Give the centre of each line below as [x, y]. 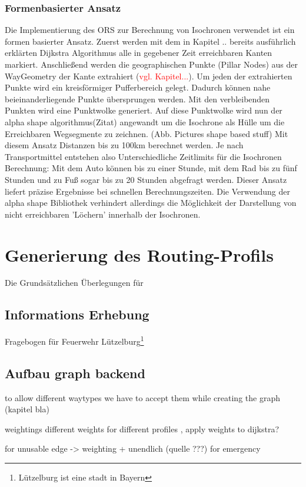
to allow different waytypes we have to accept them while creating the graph [142, 397]
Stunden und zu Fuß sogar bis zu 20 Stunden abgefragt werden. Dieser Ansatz [146, 179]
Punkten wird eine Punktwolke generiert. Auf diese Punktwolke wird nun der [144, 110]
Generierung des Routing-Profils [139, 254]
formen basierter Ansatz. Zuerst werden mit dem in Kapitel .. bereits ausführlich [150, 41]
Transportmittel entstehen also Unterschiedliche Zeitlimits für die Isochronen [143, 156]
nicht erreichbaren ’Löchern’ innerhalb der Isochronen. [103, 214]
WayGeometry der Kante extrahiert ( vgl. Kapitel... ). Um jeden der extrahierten [149, 76]
